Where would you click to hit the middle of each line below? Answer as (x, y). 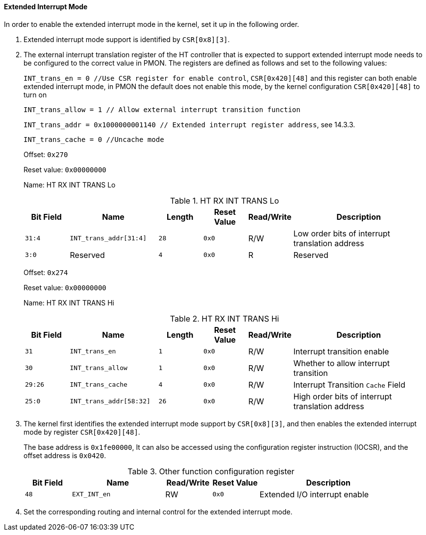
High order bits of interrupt (343, 396)
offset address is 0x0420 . (65, 455)
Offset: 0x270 (46, 154)
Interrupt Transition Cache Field (349, 384)
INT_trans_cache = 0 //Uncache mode (94, 139)
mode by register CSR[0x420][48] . (82, 432)
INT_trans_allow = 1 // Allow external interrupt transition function (162, 109)
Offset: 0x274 (46, 272)
